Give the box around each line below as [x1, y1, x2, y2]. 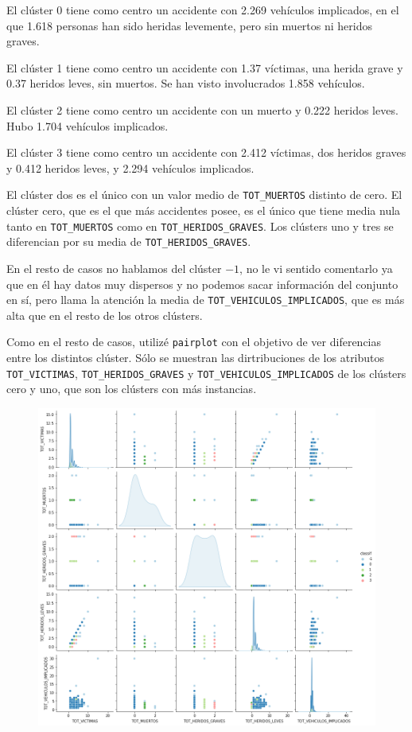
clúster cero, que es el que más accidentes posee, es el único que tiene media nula [6, 202, 401, 218]
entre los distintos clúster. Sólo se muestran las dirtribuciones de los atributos [6, 349, 385, 365]
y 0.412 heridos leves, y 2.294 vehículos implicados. [6, 159, 255, 176]
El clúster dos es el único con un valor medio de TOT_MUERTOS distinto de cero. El [6, 186, 402, 203]
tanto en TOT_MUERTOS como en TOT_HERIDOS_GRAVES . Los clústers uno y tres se [6, 217, 394, 234]
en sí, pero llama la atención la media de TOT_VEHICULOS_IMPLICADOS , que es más [6, 291, 405, 308]
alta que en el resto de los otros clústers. [6, 306, 203, 323]
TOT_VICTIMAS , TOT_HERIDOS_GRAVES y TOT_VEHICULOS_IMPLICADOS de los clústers [6, 364, 406, 381]
